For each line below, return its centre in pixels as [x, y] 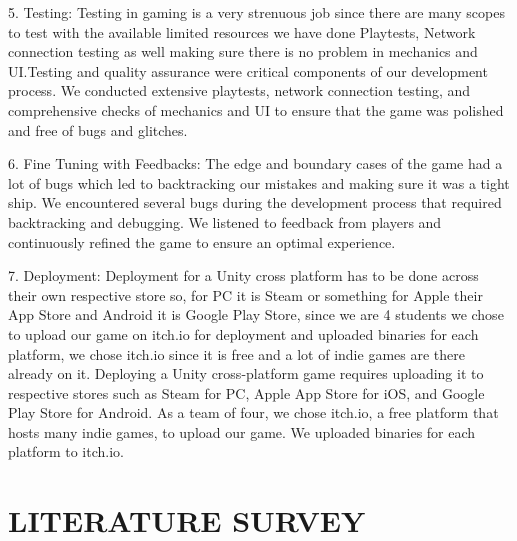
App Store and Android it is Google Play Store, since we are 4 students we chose [256, 314]
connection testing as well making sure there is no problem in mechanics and [243, 51]
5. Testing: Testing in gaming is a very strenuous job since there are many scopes [256, 12]
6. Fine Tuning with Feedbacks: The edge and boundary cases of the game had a [255, 163]
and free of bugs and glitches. [98, 129]
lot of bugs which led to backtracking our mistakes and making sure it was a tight [259, 182]
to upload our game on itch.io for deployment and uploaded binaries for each [243, 333]
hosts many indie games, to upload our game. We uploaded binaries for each [242, 431]
